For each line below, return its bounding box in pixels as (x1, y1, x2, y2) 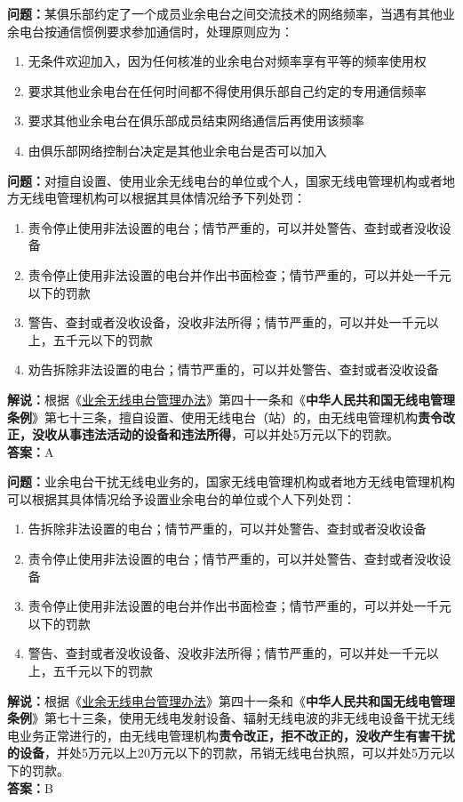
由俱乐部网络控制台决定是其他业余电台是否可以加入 (28, 140, 327, 159)
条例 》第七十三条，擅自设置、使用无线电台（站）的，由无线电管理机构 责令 (7, 407, 443, 426)
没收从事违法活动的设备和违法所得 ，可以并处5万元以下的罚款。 (31, 425, 399, 444)
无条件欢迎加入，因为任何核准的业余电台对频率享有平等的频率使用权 (28, 52, 427, 70)
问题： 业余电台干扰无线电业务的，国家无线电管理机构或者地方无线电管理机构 (7, 472, 455, 491)
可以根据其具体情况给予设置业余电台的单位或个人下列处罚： (7, 489, 355, 508)
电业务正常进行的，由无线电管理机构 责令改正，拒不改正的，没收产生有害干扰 (7, 726, 455, 744)
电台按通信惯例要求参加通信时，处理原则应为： (19, 21, 293, 40)
